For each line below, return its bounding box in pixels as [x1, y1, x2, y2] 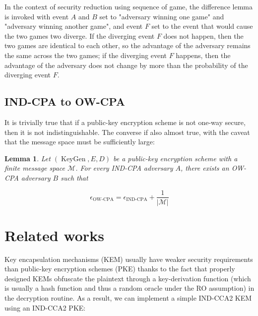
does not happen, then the [163, 30, 244, 41]
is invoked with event [4, 11, 69, 21]
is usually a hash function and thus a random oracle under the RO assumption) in [4, 283, 255, 293]
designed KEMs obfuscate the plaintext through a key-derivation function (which [4, 273, 251, 283]
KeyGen [61, 155, 86, 163]
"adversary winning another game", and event [4, 21, 143, 31]
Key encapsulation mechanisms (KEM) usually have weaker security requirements [4, 253, 253, 264]
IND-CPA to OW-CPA [4, 94, 126, 109]
